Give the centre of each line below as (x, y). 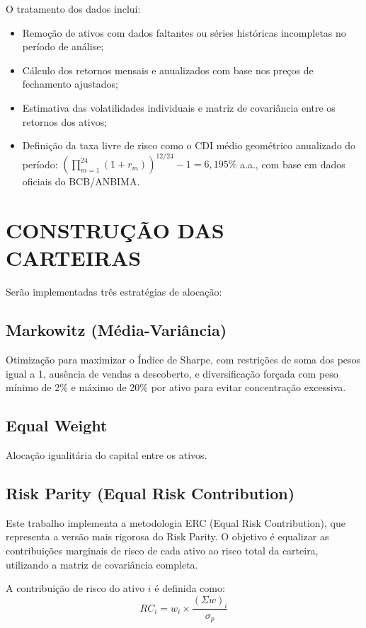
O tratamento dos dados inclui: (73, 8)
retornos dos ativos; (65, 121)
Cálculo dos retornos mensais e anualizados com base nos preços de (168, 70)
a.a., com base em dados (293, 164)
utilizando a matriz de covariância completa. (102, 564)
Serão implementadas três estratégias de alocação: (114, 292)
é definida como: (190, 588)
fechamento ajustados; (70, 84)
